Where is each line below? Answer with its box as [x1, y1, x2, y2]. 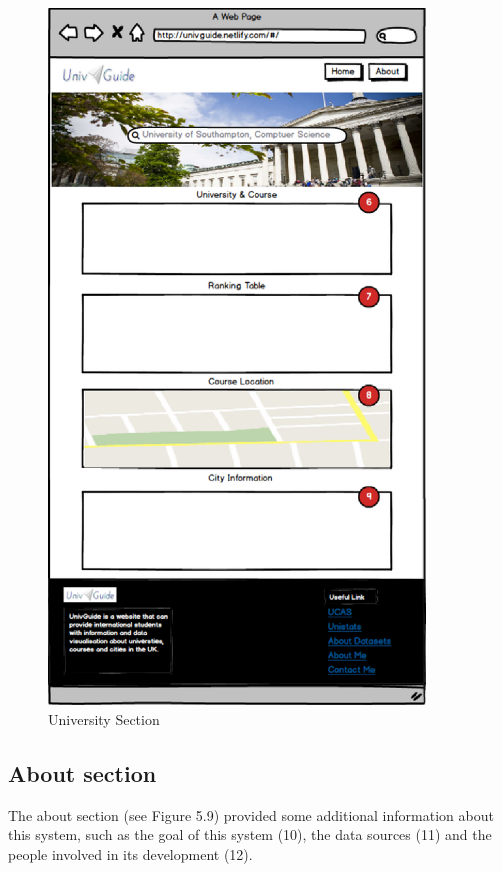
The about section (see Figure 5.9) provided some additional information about [8, 804, 494, 825]
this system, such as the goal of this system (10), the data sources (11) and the [8, 824, 492, 845]
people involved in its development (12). [8, 843, 253, 864]
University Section [48, 708, 160, 729]
